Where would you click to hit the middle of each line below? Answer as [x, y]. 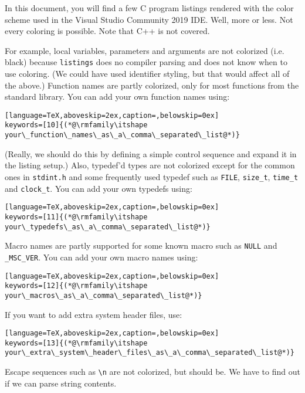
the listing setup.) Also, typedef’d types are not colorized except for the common [150, 165]
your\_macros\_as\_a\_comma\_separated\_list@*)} [104, 295]
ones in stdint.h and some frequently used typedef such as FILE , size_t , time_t [152, 176]
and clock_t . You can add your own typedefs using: [99, 188]
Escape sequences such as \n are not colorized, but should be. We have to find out [152, 372]
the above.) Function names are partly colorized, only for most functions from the [152, 85]
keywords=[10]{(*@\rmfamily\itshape [76, 125]
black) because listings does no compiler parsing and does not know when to [146, 62]
